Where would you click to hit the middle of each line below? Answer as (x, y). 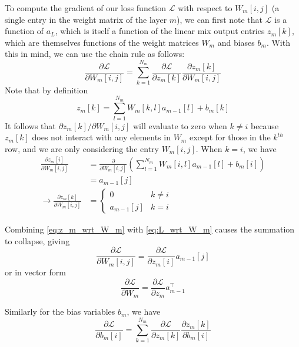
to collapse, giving (37, 240)
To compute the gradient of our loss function (86, 8)
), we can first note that (220, 19)
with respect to (205, 8)
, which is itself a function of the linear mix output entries (160, 31)
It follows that (30, 125)
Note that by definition (46, 90)
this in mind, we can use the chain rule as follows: (95, 54)
